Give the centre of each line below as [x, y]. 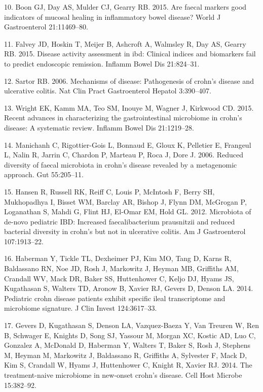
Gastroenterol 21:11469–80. [46, 27]
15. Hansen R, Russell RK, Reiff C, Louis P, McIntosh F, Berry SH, [109, 191]
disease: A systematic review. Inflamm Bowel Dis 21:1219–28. [99, 127]
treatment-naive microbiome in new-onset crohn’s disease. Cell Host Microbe [123, 375]
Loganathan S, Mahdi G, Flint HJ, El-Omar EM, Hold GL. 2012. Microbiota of [128, 211]
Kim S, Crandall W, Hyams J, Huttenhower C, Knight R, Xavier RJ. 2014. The [128, 365]
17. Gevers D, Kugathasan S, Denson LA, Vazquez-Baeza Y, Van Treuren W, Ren [132, 325]
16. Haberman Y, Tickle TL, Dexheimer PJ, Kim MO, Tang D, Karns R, [118, 258]
